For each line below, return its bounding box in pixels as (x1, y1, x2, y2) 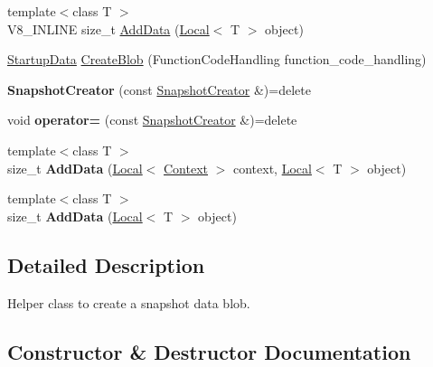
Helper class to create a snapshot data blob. (7, 293, 250, 312)
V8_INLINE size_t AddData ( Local (7, 19, 210, 38)
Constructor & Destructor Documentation (7, 337, 411, 365)
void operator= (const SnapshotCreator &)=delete (7, 110, 297, 129)
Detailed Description (7, 250, 205, 278)
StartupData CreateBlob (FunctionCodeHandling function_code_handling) (7, 50, 427, 69)
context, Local (233, 158, 312, 177)
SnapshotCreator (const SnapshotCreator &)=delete (7, 80, 311, 99)
